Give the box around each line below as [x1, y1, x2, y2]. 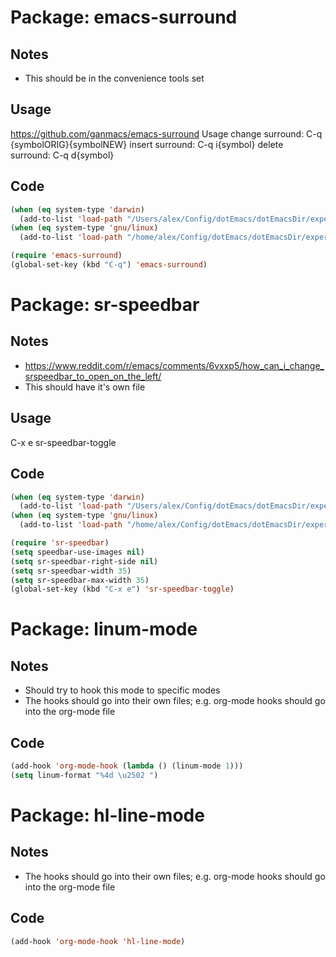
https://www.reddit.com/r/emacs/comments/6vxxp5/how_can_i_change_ [24, 359, 325, 371]
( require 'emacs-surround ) [10, 251, 123, 261]
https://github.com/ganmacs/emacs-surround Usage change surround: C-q [10, 127, 323, 140]
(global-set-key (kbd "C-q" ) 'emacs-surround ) [10, 260, 208, 270]
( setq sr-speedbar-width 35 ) [10, 566, 132, 576]
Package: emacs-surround [10, 6, 238, 29]
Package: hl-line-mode [10, 804, 205, 826]
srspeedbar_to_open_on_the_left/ [24, 370, 162, 382]
